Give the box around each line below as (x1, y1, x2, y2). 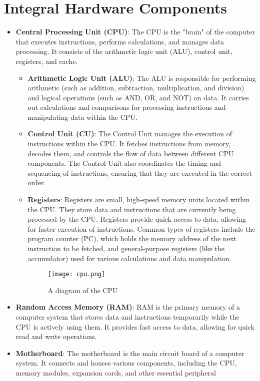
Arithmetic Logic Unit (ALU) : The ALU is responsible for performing (27, 72, 256, 83)
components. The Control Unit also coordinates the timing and (27, 158, 221, 168)
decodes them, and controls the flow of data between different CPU (27, 148, 234, 158)
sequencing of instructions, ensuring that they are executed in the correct (27, 167, 252, 178)
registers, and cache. (15, 55, 78, 66)
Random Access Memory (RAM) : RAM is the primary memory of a (15, 302, 240, 312)
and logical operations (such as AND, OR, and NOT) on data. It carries (27, 92, 249, 102)
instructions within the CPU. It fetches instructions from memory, (27, 138, 231, 149)
